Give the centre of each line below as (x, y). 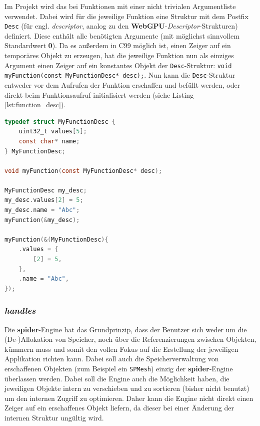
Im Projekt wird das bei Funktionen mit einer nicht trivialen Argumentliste (120, 6)
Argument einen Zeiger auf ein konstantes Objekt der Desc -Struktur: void (118, 65)
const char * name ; (49, 141)
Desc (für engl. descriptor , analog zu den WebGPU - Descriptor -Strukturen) (121, 26)
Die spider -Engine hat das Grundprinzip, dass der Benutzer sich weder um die (126, 329)
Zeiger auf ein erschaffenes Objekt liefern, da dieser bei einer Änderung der (119, 408)
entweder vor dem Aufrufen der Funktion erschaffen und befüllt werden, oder (122, 84)
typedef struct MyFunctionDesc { (60, 122)
